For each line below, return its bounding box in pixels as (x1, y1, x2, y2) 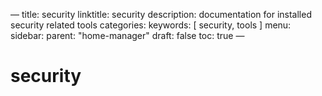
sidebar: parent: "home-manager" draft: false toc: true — (10, 30, 245, 41)
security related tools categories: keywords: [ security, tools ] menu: (10, 19, 292, 31)
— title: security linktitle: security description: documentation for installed (10, 9, 312, 20)
